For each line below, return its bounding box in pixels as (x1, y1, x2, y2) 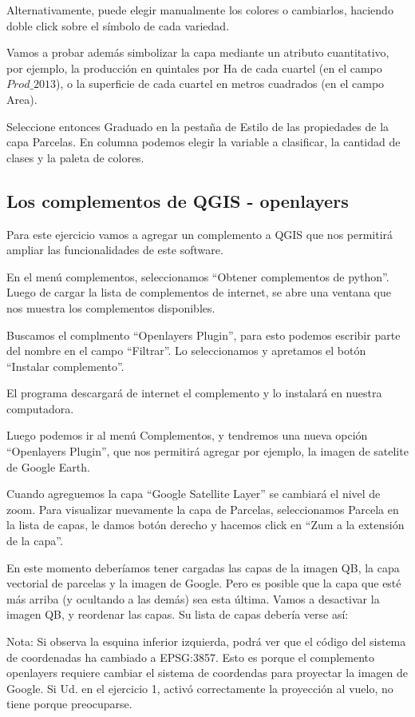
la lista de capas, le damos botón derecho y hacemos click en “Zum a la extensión (6, 516, 405, 533)
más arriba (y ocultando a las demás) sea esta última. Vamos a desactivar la (6, 590, 380, 607)
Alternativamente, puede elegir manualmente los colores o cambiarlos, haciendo (6, 2, 393, 18)
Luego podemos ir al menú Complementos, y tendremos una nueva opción (6, 427, 368, 444)
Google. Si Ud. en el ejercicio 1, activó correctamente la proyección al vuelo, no (6, 679, 393, 696)
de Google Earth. (6, 458, 90, 475)
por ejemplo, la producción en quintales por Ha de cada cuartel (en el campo (6, 59, 382, 76)
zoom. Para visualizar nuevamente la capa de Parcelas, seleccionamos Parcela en (6, 500, 399, 517)
